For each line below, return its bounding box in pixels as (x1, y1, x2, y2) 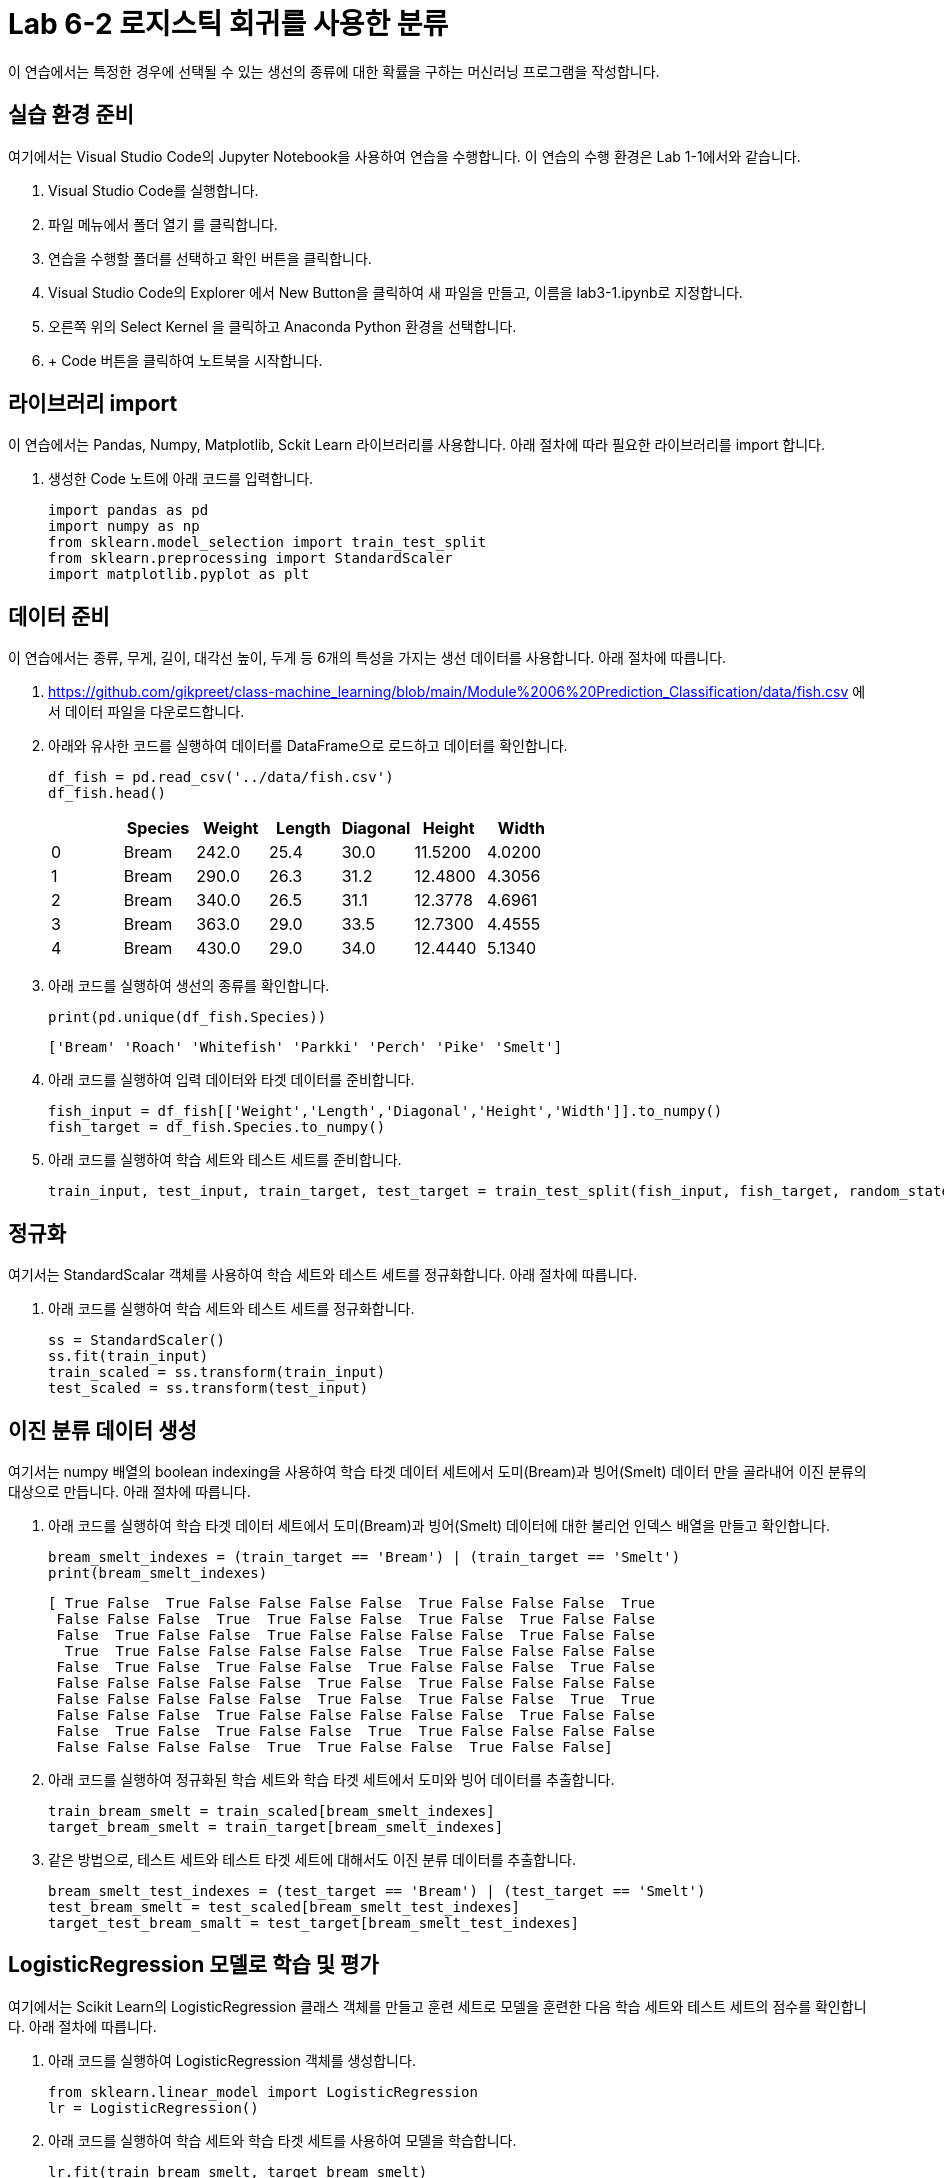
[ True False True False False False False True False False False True (48, 1594, 655, 1611)
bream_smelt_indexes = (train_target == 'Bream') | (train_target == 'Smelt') (48, 1548, 681, 1565)
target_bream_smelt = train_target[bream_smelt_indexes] (48, 1818, 504, 1835)
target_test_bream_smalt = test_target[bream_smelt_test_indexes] (48, 1914, 580, 1931)
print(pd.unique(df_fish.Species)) (48, 1009, 327, 1026)
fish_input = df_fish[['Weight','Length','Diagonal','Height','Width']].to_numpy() (48, 1103, 723, 1120)
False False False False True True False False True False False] (56, 1738, 613, 1755)
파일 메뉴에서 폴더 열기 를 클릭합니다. (48, 215, 278, 233)
